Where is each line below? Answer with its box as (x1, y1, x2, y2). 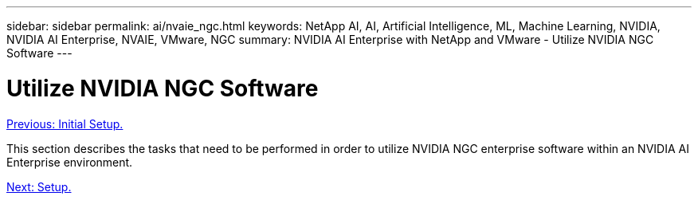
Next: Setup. (6, 179, 72, 194)
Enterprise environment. (6, 155, 133, 169)
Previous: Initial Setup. (6, 116, 124, 131)
